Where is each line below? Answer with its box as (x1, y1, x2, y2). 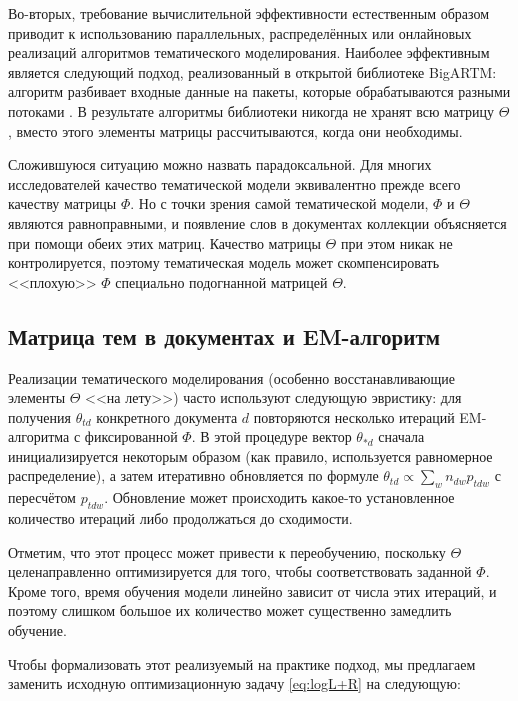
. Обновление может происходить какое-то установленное (104, 487, 455, 508)
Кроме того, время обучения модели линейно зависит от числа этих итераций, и (8, 580, 497, 601)
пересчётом (8, 487, 76, 508)
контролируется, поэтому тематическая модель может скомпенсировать (8, 252, 440, 273)
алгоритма (8, 426, 70, 447)
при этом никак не (340, 232, 453, 253)
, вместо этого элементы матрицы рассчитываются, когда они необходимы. (8, 120, 463, 141)
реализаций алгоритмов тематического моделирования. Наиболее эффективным (8, 42, 490, 63)
